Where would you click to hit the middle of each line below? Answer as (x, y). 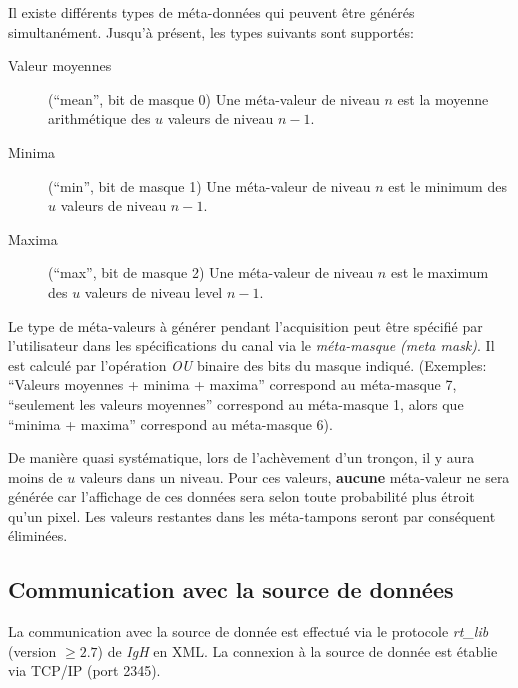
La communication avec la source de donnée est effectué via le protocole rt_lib (248, 631)
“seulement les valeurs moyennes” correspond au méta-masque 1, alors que (236, 403)
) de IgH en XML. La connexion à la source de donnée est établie (297, 650)
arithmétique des (99, 118)
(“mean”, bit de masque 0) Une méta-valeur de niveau (214, 98)
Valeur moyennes (60, 65)
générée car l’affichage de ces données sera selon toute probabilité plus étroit (241, 496)
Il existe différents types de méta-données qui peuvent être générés (211, 12)
